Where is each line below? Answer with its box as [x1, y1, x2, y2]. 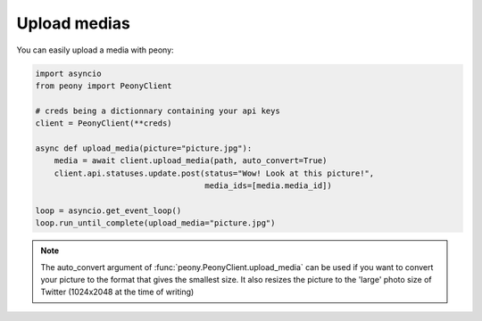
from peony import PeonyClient [35, 80, 173, 91]
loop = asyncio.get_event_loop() [35, 205, 182, 216]
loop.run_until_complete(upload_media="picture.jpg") [35, 218, 276, 228]
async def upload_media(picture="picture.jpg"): [35, 143, 253, 153]
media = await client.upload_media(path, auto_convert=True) [54, 156, 328, 166]
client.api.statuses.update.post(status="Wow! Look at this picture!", [54, 168, 375, 178]
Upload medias [16, 13, 131, 33]
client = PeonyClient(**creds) [35, 119, 173, 128]
